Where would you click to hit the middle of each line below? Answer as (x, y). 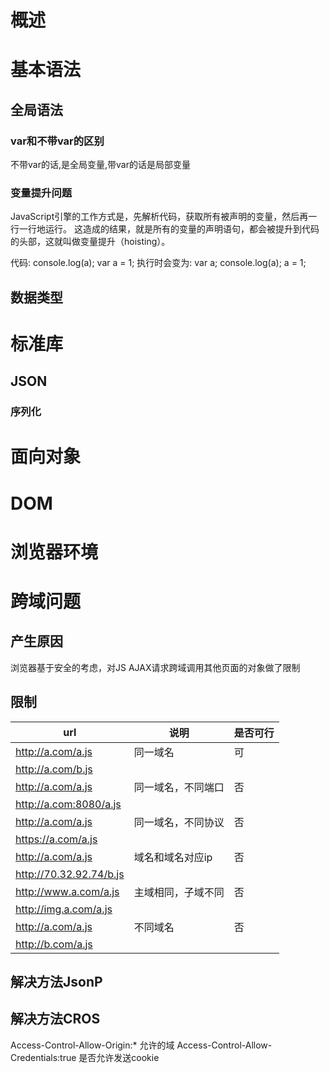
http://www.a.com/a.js (67, 891)
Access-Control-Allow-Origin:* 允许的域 (92, 1045)
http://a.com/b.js (54, 769)
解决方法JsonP (56, 982)
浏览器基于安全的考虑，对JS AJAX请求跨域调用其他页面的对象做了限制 (155, 667)
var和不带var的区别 (57, 141)
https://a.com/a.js (56, 839)
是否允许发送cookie (119, 1057)
